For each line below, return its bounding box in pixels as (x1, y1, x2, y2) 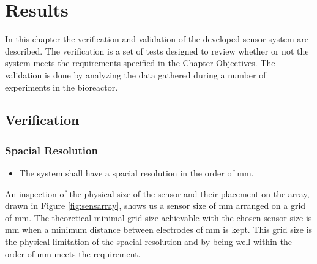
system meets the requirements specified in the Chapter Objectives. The (5, 56, 275, 69)
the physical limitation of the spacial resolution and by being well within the (5, 235, 292, 248)
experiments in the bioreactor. (5, 80, 118, 93)
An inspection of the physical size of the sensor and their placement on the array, (5, 187, 310, 200)
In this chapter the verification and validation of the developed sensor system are (5, 32, 308, 45)
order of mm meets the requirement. (5, 247, 141, 260)
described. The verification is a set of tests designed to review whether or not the (5, 44, 309, 57)
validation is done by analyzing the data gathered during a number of (5, 68, 266, 81)
